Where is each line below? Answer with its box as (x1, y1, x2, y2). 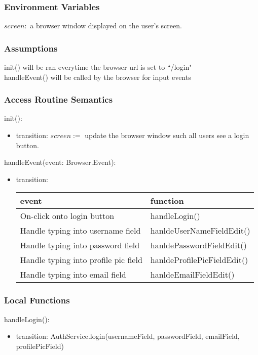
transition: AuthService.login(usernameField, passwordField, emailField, (16, 331, 240, 341)
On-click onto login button (20, 210, 115, 222)
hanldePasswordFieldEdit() (150, 239, 247, 251)
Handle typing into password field (20, 239, 140, 251)
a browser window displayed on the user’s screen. (30, 20, 182, 31)
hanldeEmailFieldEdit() (150, 269, 235, 281)
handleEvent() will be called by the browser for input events (4, 71, 191, 82)
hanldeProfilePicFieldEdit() (150, 254, 248, 266)
